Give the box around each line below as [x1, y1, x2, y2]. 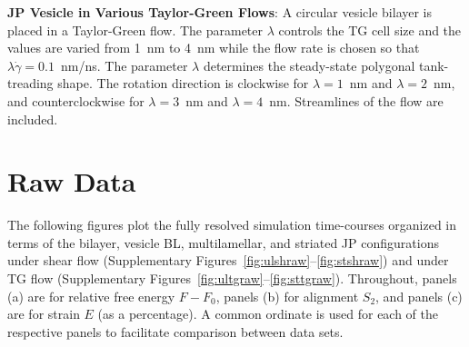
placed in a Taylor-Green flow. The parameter [7, 20, 264, 39]
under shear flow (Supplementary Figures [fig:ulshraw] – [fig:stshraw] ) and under [7, 251, 449, 270]
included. [7, 109, 58, 128]
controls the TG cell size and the [278, 20, 462, 39]
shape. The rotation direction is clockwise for [57, 74, 309, 93]
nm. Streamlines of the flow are [269, 91, 444, 110]
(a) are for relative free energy [7, 286, 175, 305]
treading [7, 74, 54, 93]
